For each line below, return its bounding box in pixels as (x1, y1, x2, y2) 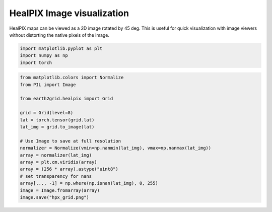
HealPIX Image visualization (9, 8, 129, 19)
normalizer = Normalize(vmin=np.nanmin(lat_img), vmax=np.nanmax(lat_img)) (20, 145, 212, 151)
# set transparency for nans (20, 173, 92, 179)
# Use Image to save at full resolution (20, 138, 121, 144)
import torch (20, 59, 52, 65)
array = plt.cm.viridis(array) (20, 159, 98, 165)
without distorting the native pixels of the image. (9, 32, 110, 38)
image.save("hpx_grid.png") (20, 194, 89, 200)
